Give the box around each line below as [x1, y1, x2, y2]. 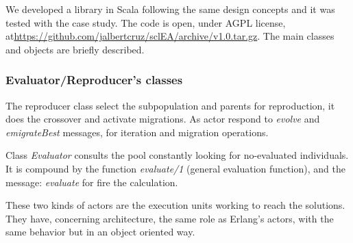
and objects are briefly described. [5, 42, 145, 56]
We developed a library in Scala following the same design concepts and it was [5, 2, 335, 16]
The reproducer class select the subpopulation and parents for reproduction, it [5, 98, 335, 112]
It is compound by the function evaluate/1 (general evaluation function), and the [5, 161, 345, 175]
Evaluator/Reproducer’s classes [5, 71, 183, 88]
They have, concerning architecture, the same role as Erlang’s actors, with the [5, 211, 334, 225]
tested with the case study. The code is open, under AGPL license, [5, 15, 286, 29]
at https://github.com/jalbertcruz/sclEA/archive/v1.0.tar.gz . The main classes [5, 29, 334, 43]
